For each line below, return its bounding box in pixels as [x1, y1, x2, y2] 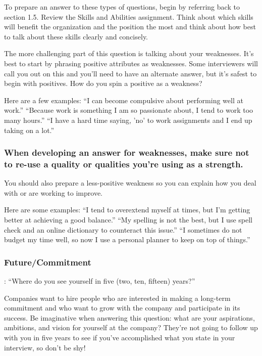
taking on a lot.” [4, 124, 55, 135]
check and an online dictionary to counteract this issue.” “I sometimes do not [4, 224, 242, 235]
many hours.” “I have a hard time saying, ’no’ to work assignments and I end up [4, 114, 252, 125]
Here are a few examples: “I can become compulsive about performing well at [4, 95, 243, 105]
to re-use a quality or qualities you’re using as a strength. [4, 157, 243, 170]
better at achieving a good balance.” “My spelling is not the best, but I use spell [4, 214, 252, 225]
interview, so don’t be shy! [4, 342, 86, 352]
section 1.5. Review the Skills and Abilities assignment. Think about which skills [4, 11, 253, 22]
